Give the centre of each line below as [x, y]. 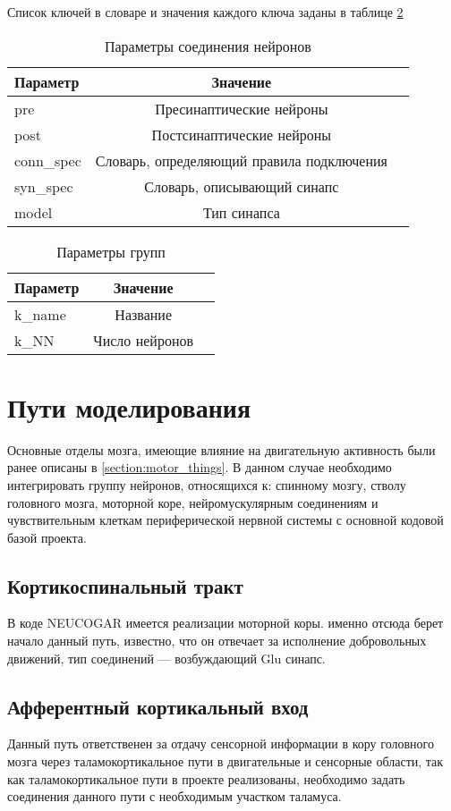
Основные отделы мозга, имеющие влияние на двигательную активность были [221, 449]
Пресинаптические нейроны [242, 108]
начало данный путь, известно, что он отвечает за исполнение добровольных [217, 641]
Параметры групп [111, 251]
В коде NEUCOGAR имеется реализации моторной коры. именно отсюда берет [225, 623]
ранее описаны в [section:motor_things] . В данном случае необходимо [200, 467]
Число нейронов [144, 340]
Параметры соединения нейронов [208, 46]
